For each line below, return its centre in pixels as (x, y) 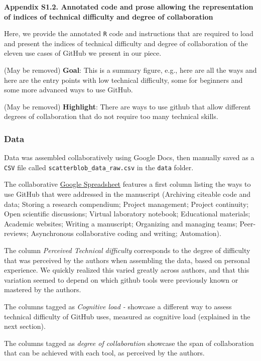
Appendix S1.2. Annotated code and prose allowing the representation (129, 7)
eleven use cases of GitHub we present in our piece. (83, 53)
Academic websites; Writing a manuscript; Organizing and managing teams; (121, 223)
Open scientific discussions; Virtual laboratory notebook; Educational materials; (127, 214)
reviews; (16, 233)
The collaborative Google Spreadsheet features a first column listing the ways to (127, 184)
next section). (25, 326)
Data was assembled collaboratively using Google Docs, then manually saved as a (129, 157)
